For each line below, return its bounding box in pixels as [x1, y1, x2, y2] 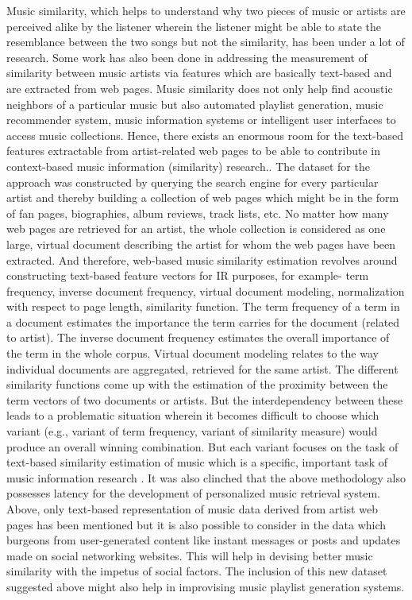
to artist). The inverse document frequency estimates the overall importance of [6, 329, 390, 346]
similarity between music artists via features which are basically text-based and [6, 64, 392, 81]
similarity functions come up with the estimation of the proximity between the [6, 376, 388, 393]
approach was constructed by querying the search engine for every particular [6, 173, 379, 190]
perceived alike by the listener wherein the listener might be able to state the [6, 17, 382, 34]
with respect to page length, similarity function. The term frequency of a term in [6, 298, 400, 315]
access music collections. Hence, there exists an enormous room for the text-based [6, 126, 404, 143]
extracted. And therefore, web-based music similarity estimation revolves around [6, 251, 398, 268]
